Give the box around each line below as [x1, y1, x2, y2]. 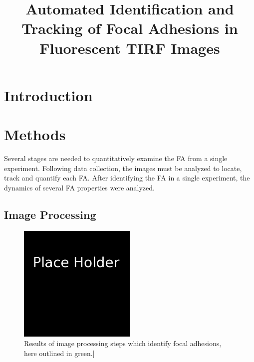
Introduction [4, 85, 93, 105]
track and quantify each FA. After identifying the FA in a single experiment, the [4, 173, 250, 183]
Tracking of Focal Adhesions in [21, 18, 238, 38]
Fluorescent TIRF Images [39, 37, 220, 58]
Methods [4, 124, 66, 145]
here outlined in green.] [24, 348, 95, 358]
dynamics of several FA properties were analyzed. [4, 182, 155, 192]
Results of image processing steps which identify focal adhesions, [24, 338, 222, 349]
